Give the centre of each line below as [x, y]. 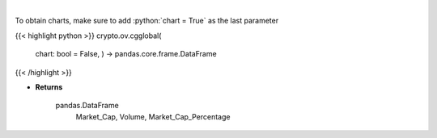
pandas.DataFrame [87, 106]
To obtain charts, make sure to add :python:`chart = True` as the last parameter [147, 21]
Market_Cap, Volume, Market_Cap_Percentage [153, 116]
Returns [49, 87]
